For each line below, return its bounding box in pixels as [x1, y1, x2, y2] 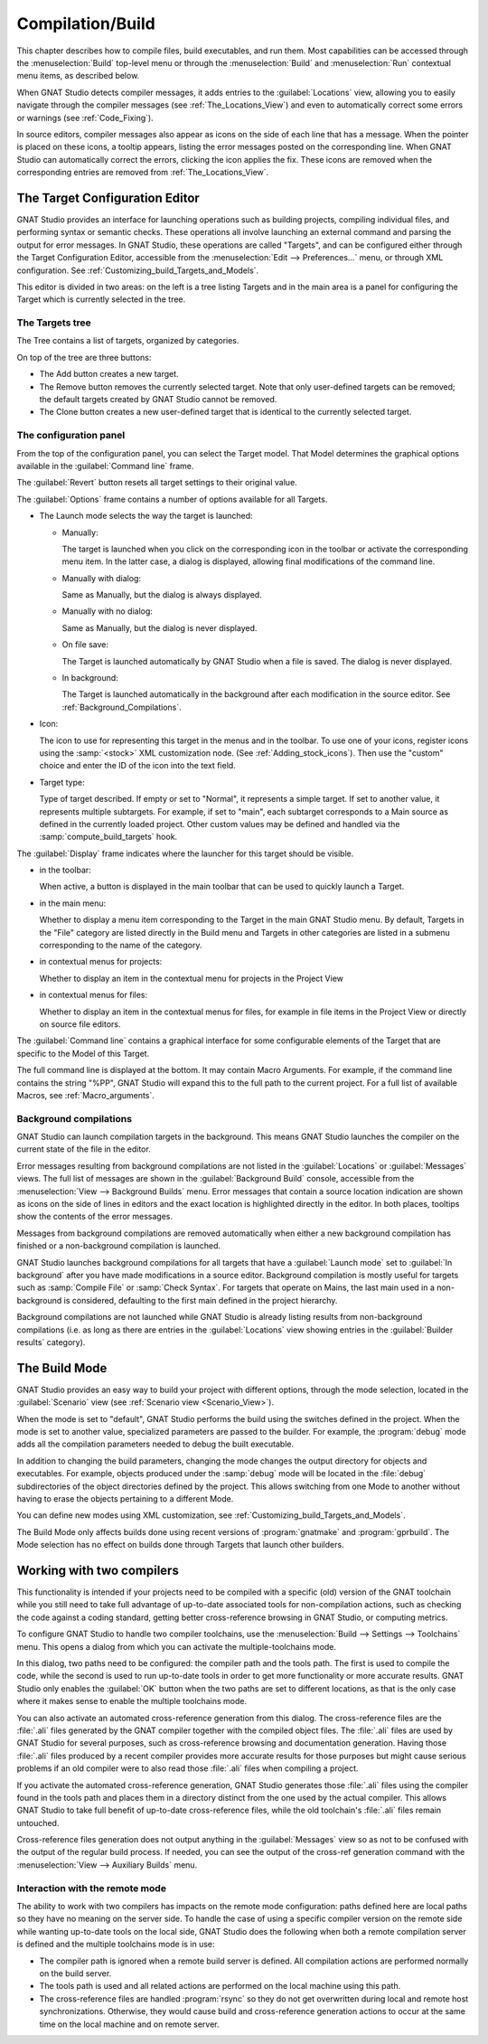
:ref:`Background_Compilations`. [61, 702, 183, 712]
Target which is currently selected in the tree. [16, 294, 186, 305]
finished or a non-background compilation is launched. [16, 1240, 221, 1251]
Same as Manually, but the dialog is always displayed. [61, 589, 262, 600]
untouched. [16, 1817, 60, 1828]
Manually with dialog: [61, 572, 142, 583]
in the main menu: [39, 898, 107, 909]
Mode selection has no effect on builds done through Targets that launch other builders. [16, 1540, 344, 1550]
